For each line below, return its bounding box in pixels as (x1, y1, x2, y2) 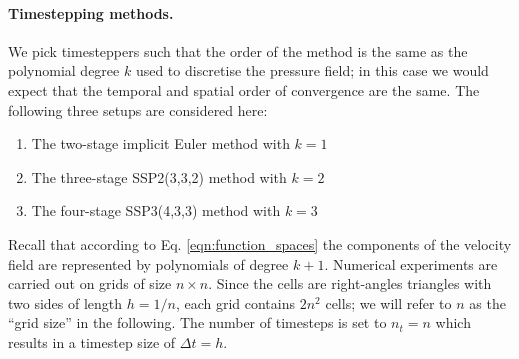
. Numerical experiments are (324, 253, 498, 274)
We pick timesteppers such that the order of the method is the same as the (8, 40, 468, 61)
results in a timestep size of (8, 331, 176, 352)
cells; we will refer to (325, 292, 452, 313)
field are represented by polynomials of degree (8, 253, 289, 274)
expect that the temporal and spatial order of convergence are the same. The (8, 79, 480, 100)
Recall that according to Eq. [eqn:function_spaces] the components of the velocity (8, 233, 512, 254)
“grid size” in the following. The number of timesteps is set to (8, 312, 387, 333)
